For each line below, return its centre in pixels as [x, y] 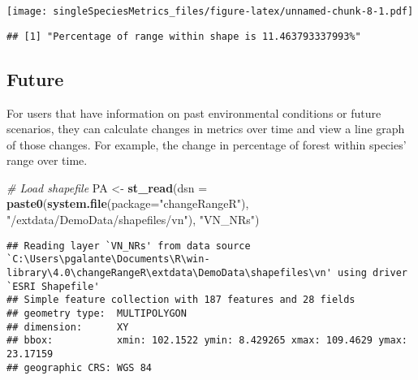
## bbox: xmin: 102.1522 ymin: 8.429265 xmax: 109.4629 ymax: [207, 341]
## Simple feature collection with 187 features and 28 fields [181, 300]
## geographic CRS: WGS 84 [79, 367]
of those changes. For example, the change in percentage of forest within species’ [207, 144]
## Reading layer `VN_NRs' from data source [129, 246]
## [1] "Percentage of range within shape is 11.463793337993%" [184, 36]
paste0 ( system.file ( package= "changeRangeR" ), [128, 203]
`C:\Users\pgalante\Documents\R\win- [108, 259]
